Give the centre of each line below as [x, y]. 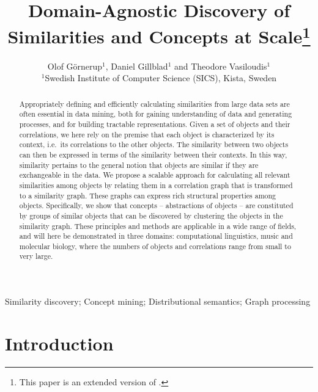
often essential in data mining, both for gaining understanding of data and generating [156, 114]
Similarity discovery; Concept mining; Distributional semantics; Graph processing [158, 301]
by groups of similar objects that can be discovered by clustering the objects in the [151, 215]
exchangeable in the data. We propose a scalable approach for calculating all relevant [155, 175]
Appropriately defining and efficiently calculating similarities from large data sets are [154, 103]
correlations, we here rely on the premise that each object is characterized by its [147, 134]
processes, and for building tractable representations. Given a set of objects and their [155, 124]
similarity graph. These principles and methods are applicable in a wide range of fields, [158, 226]
